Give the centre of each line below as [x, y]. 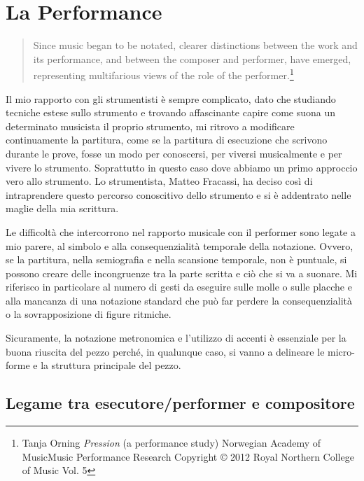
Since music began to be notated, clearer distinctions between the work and [195, 45]
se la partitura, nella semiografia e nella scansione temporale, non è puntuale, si [176, 259]
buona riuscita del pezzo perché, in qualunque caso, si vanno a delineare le [165, 351]
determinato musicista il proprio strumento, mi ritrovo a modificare [150, 126]
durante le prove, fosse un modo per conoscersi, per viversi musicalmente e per [174, 153]
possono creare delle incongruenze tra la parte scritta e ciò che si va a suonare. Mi [182, 273]
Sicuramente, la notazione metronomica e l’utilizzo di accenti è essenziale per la [176, 338]
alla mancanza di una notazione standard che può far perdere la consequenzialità [179, 300]
